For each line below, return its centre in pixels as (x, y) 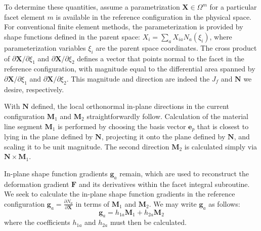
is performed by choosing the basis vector (122, 126)
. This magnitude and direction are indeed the (138, 78)
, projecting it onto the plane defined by (163, 136)
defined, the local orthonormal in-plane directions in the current (130, 106)
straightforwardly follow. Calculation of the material (167, 116)
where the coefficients (37, 222)
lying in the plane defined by (49, 136)
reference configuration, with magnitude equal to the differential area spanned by (130, 69)
